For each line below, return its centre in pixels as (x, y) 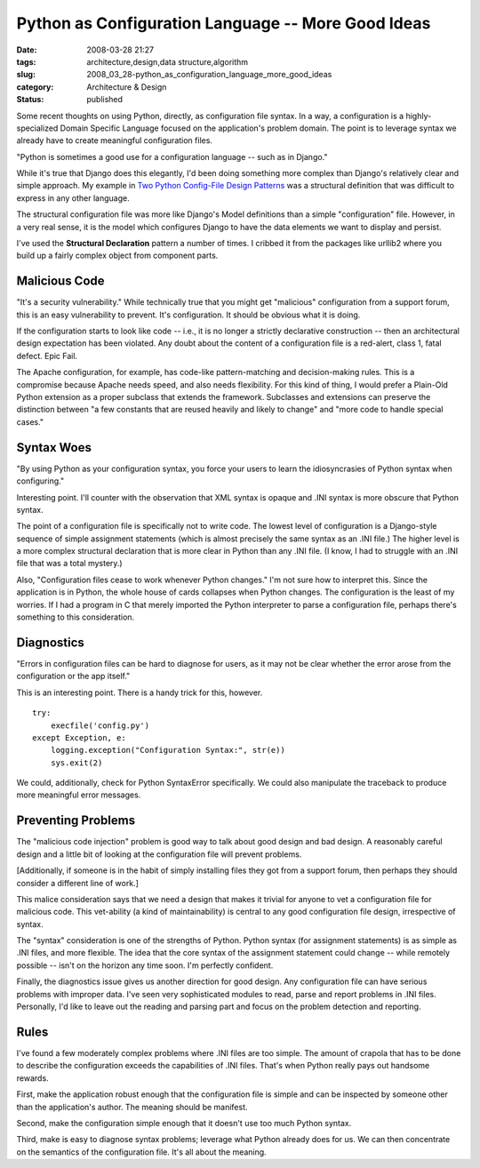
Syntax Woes (54, 448)
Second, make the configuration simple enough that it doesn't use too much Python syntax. (184, 1123)
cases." (30, 421)
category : (35, 87)
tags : (26, 61)
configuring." (40, 481)
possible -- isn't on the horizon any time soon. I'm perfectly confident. (145, 965)
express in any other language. (73, 198)
